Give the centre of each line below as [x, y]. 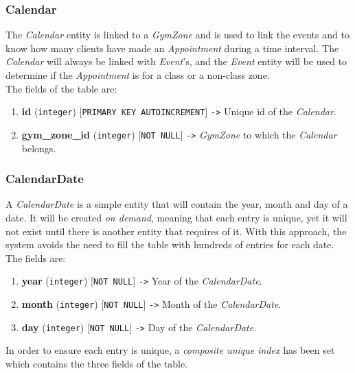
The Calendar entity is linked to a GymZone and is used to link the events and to [177, 35]
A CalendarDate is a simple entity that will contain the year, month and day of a [177, 204]
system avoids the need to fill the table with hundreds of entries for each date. [170, 244]
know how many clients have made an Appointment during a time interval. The [172, 48]
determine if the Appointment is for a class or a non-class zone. [138, 75]
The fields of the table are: [61, 88]
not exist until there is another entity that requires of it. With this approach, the [176, 231]
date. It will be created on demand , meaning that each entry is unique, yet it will [176, 217]
